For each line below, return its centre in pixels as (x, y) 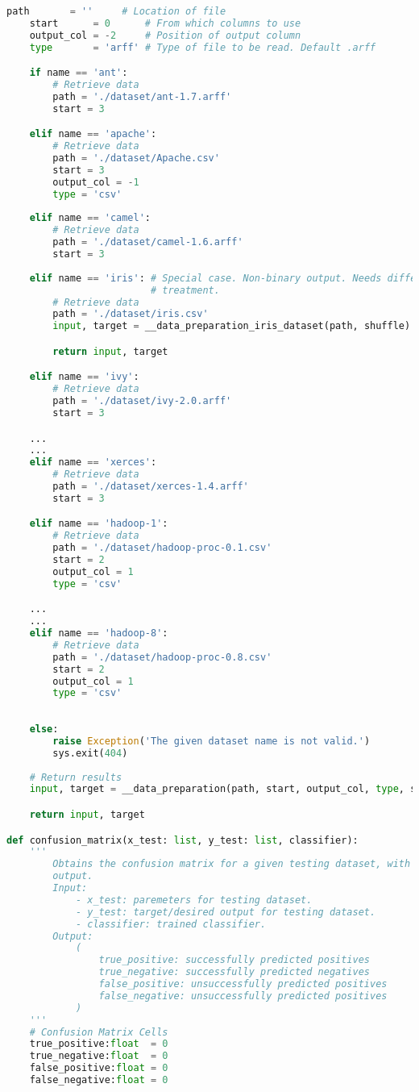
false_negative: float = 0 (99, 1080)
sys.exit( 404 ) (90, 753)
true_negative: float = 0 (99, 1056)
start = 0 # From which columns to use (165, 23)
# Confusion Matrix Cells (99, 1032)
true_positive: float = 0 (99, 1044)
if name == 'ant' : (79, 73)
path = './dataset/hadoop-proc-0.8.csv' (162, 657)
